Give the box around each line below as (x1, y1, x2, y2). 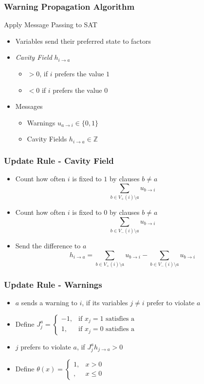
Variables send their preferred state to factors (15, 35, 151, 46)
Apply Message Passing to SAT (4, 19, 97, 30)
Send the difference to (15, 241, 81, 251)
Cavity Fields (27, 134, 67, 144)
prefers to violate (20, 341, 71, 351)
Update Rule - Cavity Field (4, 154, 114, 166)
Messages (15, 101, 43, 111)
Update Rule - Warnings (4, 278, 102, 290)
